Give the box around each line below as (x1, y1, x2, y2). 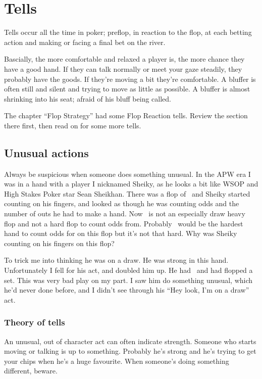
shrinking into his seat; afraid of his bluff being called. (4, 93, 171, 104)
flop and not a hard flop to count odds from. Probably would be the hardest (4, 218, 243, 228)
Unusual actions (4, 145, 89, 160)
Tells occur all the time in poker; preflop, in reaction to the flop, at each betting (4, 27, 252, 37)
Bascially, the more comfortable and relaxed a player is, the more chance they (4, 54, 245, 64)
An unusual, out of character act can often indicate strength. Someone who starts (4, 336, 256, 346)
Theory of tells (4, 316, 65, 328)
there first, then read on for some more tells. (4, 120, 141, 130)
